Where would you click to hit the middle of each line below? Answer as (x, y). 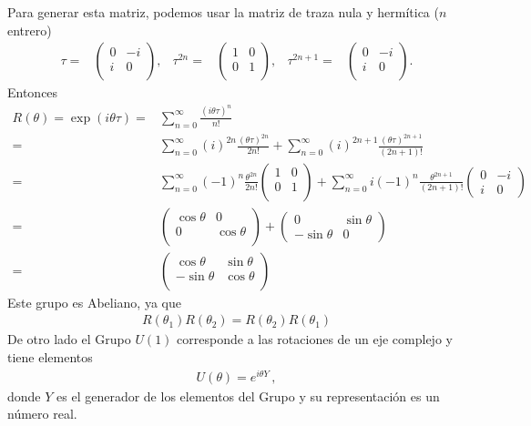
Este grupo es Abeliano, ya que (94, 302)
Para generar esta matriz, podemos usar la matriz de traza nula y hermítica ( (223, 12)
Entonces (33, 92)
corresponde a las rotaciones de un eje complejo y (315, 339)
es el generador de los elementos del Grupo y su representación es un (248, 396)
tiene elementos (50, 357)
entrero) (30, 30)
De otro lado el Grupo (69, 339)
